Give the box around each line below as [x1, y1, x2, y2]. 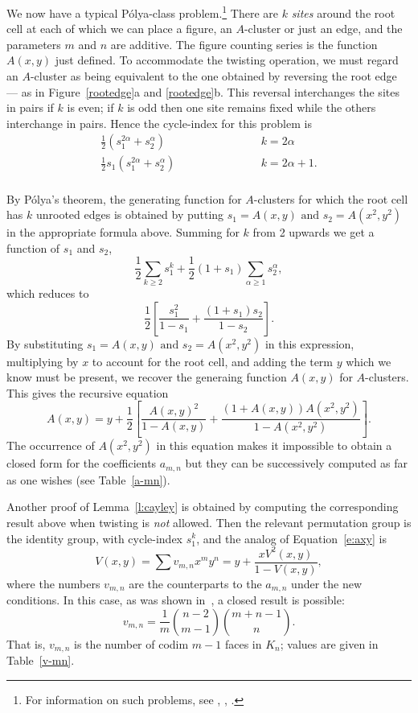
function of [6, 239, 60, 256]
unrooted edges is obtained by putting [35, 206, 224, 223]
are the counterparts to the [129, 575, 262, 591]
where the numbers [6, 575, 100, 591]
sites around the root [291, 4, 395, 21]
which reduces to [6, 285, 89, 302]
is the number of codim [74, 635, 189, 652]
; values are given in [280, 635, 379, 652]
